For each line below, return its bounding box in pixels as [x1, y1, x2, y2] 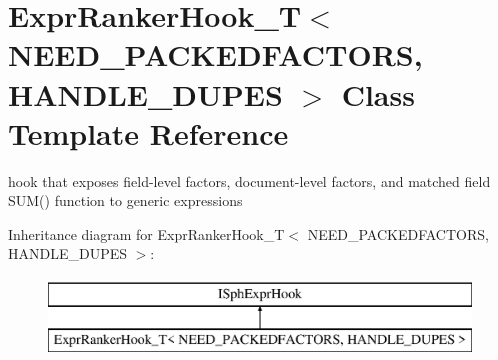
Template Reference [8, 112, 289, 153]
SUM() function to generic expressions [8, 190, 243, 211]
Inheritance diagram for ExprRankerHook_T [8, 223, 285, 244]
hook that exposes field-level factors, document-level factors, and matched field [8, 170, 491, 191]
